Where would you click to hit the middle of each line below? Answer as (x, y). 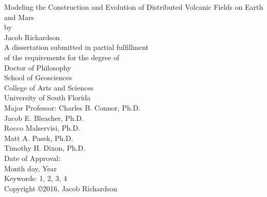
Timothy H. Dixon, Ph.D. (45, 148)
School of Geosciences (38, 77)
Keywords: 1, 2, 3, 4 (36, 178)
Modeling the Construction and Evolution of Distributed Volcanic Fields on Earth (134, 7)
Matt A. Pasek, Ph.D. (39, 138)
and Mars (19, 17)
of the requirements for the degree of (62, 57)
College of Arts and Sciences (49, 87)
